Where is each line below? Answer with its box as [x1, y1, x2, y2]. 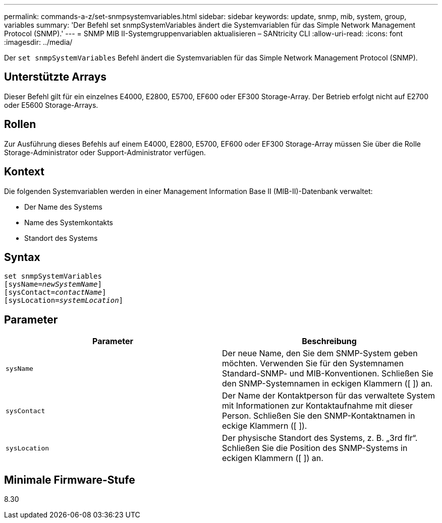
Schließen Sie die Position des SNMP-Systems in [222, 443, 408, 453]
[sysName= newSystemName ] [4, 280, 102, 289]
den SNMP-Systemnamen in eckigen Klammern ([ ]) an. [222, 378, 433, 389]
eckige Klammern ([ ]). [222, 421, 307, 431]
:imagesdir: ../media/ [4, 38, 73, 46]
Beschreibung [302, 336, 357, 347]
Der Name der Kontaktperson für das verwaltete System [222, 390, 435, 401]
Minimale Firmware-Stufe [4, 473, 135, 486]
